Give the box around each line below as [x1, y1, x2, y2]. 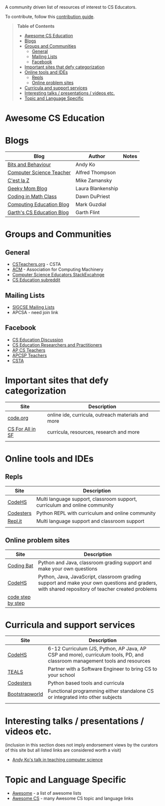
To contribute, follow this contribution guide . [5, 14, 95, 19]
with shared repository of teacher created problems [38, 585, 157, 592]
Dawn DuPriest [75, 193, 110, 200]
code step [7, 593, 31, 600]
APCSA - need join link [12, 309, 58, 315]
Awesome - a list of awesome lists [12, 790, 82, 796]
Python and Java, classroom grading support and [38, 559, 152, 566]
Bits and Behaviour [7, 161, 51, 168]
